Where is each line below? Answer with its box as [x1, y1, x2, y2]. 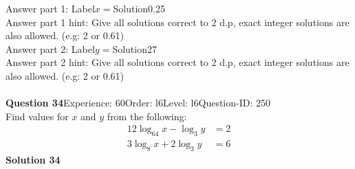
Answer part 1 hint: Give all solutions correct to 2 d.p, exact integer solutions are [6, 14, 349, 29]
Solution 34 [6, 153, 61, 166]
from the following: [107, 109, 187, 123]
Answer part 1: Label [6, 1, 95, 15]
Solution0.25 [113, 1, 166, 15]
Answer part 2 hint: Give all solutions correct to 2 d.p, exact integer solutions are [6, 55, 349, 69]
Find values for [6, 109, 69, 123]
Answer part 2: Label [6, 41, 95, 56]
